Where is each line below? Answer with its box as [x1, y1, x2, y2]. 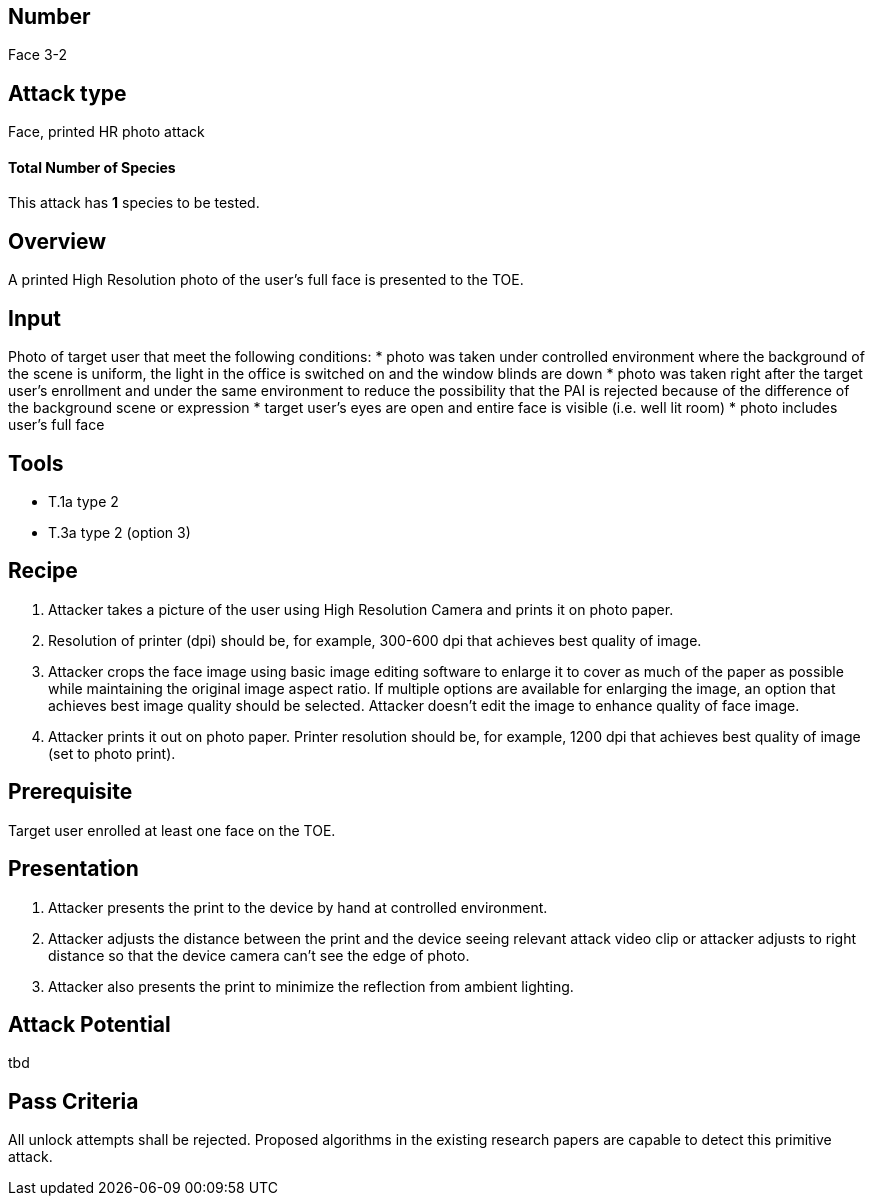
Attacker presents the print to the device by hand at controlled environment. [48, 898, 548, 916]
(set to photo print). [48, 744, 176, 762]
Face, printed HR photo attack [8, 123, 205, 141]
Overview [8, 228, 107, 254]
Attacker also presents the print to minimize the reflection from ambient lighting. [48, 977, 574, 995]
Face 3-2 [8, 46, 68, 64]
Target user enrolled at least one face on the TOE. [8, 821, 336, 839]
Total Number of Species [8, 158, 176, 176]
